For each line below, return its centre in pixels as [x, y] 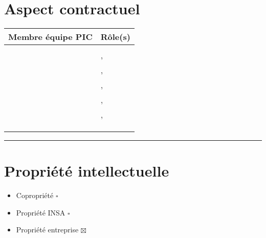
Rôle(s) [115, 37]
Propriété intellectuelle [87, 171]
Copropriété [35, 195]
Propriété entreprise [47, 230]
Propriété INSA [41, 212]
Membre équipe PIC [50, 37]
